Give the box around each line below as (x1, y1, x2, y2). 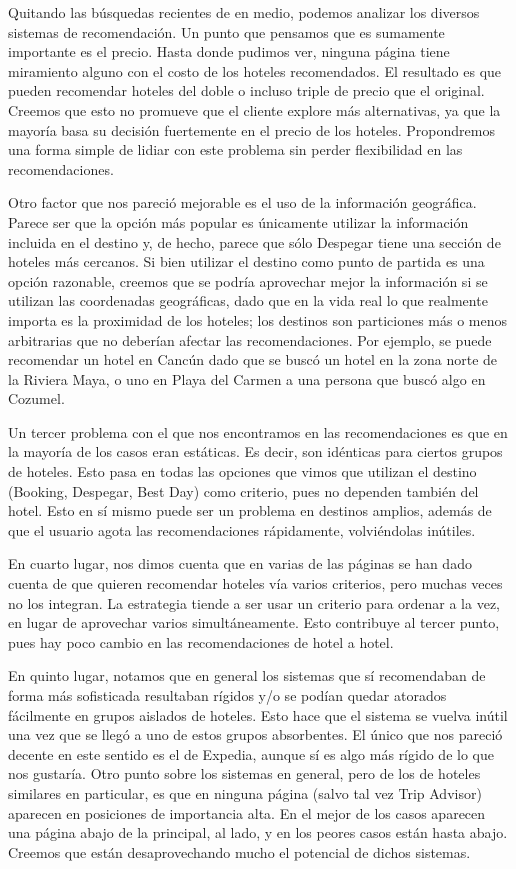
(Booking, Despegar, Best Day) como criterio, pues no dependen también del (8, 480, 479, 501)
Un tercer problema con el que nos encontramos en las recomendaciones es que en (8, 421, 508, 442)
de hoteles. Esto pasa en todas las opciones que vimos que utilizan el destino (8, 461, 477, 482)
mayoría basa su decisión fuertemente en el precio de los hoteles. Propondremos (8, 119, 495, 140)
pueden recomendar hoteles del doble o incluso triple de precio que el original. (8, 80, 485, 101)
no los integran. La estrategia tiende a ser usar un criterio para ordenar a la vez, (8, 592, 500, 613)
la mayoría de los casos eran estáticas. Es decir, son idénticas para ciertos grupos (8, 441, 503, 462)
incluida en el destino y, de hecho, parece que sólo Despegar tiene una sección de (8, 231, 501, 252)
